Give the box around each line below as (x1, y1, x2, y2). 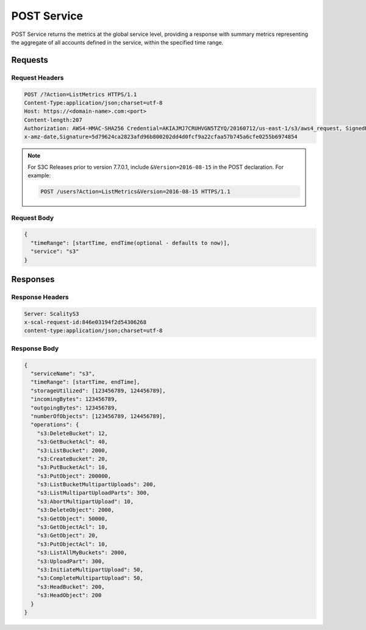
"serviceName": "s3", (30, 370, 96, 377)
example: (27, 172, 51, 179)
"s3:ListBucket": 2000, (37, 447, 108, 454)
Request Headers (11, 73, 64, 82)
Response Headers (11, 292, 70, 301)
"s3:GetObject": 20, (37, 532, 99, 539)
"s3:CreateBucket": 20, (37, 455, 108, 462)
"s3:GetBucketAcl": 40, (37, 439, 108, 445)
